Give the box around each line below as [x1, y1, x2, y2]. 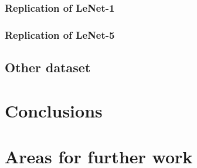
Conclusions [5, 98, 103, 122]
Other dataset [5, 58, 91, 76]
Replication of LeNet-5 [5, 27, 115, 42]
